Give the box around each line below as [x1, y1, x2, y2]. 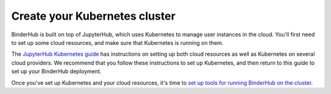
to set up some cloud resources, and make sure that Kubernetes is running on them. [11, 39, 224, 46]
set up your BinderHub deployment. [11, 68, 102, 75]
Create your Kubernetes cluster [11, 9, 176, 23]
